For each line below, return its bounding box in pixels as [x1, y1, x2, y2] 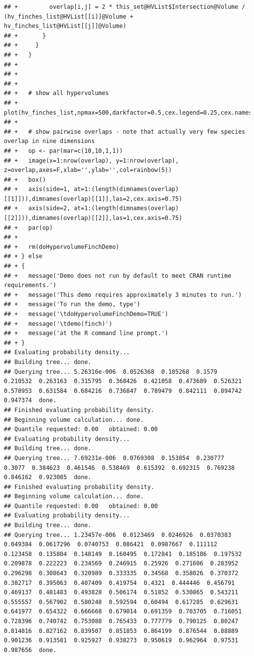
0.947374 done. [4, 397, 57, 404]
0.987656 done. [4, 646, 57, 654]
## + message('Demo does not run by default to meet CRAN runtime [4, 272, 232, 279]
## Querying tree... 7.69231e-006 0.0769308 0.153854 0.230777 [4, 454, 225, 462]
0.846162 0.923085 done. [4, 474, 91, 481]
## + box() [4, 176, 46, 183]
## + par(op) [4, 224, 53, 231]
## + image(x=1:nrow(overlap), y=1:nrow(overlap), [4, 157, 179, 164]
